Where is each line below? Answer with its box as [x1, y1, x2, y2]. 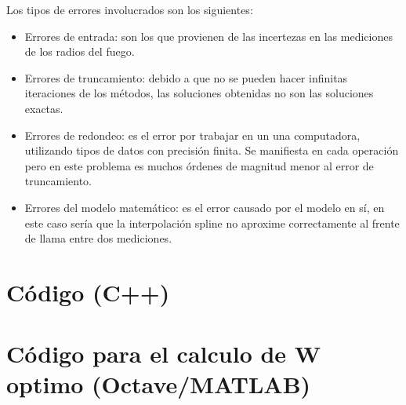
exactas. [24, 100, 63, 116]
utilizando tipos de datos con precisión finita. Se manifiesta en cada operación [24, 142, 399, 159]
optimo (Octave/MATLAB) [6, 368, 311, 400]
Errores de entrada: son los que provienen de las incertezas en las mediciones [24, 27, 393, 44]
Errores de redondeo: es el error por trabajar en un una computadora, [24, 126, 361, 143]
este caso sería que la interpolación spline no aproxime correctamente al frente [24, 214, 400, 231]
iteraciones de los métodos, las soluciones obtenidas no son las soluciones [24, 85, 374, 101]
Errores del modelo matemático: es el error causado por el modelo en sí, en [24, 199, 385, 215]
